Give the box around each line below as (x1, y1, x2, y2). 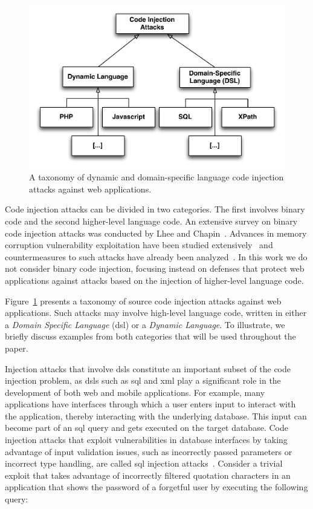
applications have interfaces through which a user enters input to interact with (5, 398, 296, 410)
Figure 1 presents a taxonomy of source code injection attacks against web (5, 294, 282, 307)
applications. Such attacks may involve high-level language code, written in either (5, 306, 307, 319)
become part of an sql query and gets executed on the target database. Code (5, 421, 288, 434)
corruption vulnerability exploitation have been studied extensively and (5, 238, 273, 251)
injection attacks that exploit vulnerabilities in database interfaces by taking (5, 433, 288, 446)
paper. (5, 341, 28, 354)
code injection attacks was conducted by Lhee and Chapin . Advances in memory (5, 226, 307, 239)
